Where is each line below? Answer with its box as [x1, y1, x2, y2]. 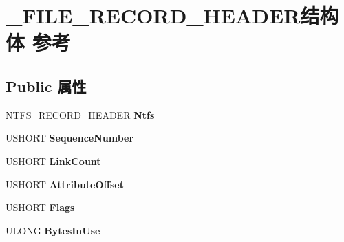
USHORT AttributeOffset [6, 177, 124, 191]
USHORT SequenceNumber [6, 131, 134, 145]
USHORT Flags [6, 200, 75, 214]
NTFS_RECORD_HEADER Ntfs [6, 107, 155, 122]
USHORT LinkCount [6, 153, 101, 168]
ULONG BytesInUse [6, 223, 100, 237]
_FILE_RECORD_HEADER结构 [6, 1, 339, 30]
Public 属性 [6, 75, 87, 96]
